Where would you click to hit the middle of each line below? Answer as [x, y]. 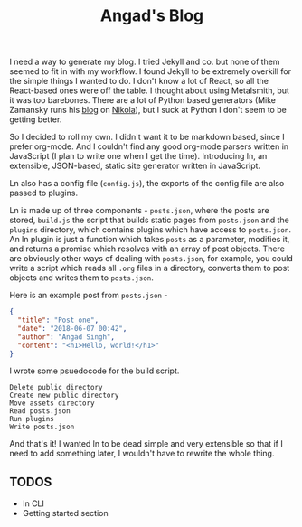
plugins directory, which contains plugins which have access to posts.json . [151, 230]
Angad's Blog [152, 16]
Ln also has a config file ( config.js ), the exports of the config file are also [147, 184]
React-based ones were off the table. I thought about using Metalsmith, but [149, 90]
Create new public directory [64, 395]
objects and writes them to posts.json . [81, 278]
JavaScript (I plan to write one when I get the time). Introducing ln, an [138, 156]
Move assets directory [52, 403]
